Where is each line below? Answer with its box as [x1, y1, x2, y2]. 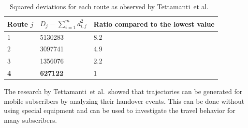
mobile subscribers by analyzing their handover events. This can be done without [4, 96, 245, 106]
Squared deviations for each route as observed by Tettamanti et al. [10, 1, 209, 11]
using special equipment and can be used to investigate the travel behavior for [4, 105, 235, 115]
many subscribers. [4, 115, 57, 125]
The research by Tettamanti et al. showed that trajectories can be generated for [4, 86, 243, 96]
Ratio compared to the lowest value [93, 18, 215, 29]
